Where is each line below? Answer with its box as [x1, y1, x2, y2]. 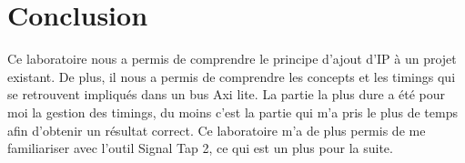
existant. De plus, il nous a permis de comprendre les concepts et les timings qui [7, 66, 456, 86]
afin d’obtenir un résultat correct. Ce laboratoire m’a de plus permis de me [7, 120, 426, 139]
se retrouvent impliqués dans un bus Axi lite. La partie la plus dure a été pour [7, 85, 446, 104]
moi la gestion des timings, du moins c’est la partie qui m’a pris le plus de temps [7, 102, 458, 121]
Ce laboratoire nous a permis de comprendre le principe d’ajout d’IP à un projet [7, 49, 457, 68]
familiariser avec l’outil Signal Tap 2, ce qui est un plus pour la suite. [7, 138, 393, 158]
